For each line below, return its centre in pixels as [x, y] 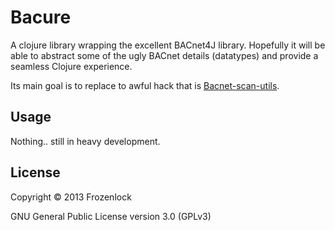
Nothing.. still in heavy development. [85, 141]
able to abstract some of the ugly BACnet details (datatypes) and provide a [164, 55]
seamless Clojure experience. [71, 66]
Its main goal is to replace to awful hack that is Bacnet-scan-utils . [145, 85]
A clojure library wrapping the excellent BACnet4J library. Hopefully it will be [168, 45]
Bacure [41, 17]
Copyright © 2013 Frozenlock [71, 197]
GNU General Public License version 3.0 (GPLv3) [111, 216]
